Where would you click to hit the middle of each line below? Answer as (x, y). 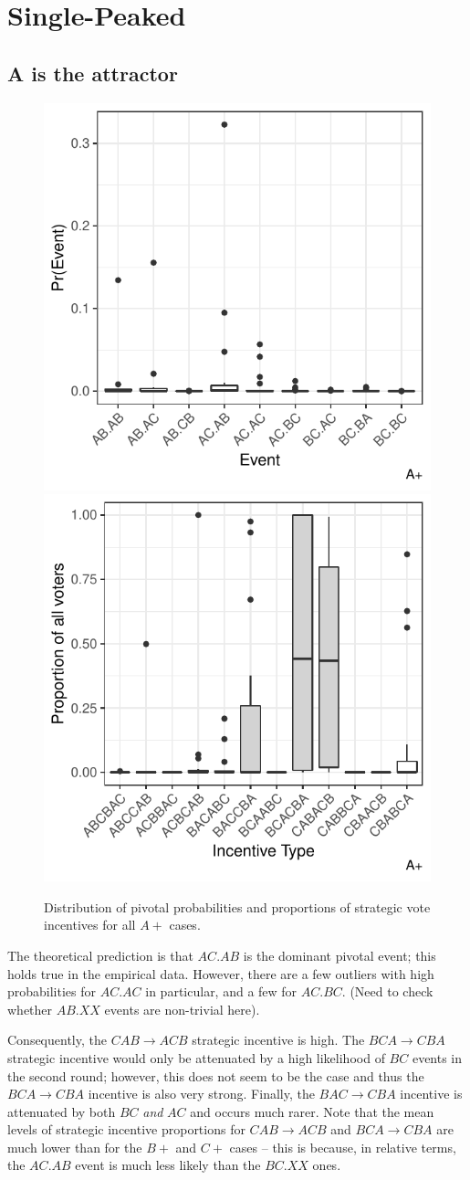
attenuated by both (62, 1111)
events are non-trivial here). (182, 1009)
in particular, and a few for (221, 991)
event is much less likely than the (168, 1165)
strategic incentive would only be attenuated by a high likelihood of (196, 1057)
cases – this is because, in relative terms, (343, 1147)
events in (437, 1057)
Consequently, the (57, 1040)
